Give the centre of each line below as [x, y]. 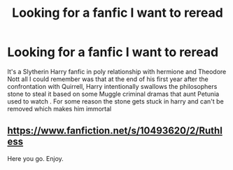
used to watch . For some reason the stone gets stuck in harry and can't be [115, 101]
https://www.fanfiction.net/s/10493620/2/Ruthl [115, 131]
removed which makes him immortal [59, 108]
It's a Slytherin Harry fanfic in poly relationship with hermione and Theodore [117, 71]
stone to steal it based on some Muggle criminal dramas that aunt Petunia [113, 94]
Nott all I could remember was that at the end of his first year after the [108, 79]
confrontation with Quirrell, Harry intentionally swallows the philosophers [112, 86]
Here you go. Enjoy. [36, 158]
